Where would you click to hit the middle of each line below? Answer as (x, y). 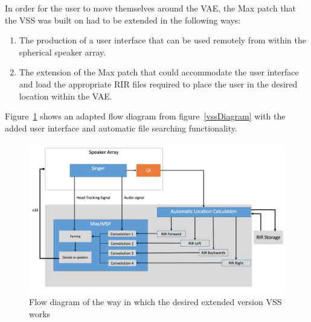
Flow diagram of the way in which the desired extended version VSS (155, 302)
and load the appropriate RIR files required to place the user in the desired (158, 84)
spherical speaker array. (63, 52)
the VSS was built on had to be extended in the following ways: (123, 20)
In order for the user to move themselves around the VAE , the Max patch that (151, 8)
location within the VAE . (66, 96)
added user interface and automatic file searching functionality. (121, 128)
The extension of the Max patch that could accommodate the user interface (159, 72)
